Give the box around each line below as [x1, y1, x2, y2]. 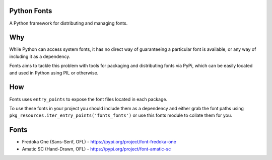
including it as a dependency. [9, 53, 71, 59]
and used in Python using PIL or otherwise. [9, 69, 99, 75]
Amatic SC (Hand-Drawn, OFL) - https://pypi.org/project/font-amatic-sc [22, 146, 171, 152]
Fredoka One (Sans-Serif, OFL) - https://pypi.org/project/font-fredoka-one [22, 139, 176, 145]
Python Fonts [9, 7, 52, 15]
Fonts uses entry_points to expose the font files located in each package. [9, 96, 168, 102]
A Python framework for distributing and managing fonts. [9, 20, 128, 26]
